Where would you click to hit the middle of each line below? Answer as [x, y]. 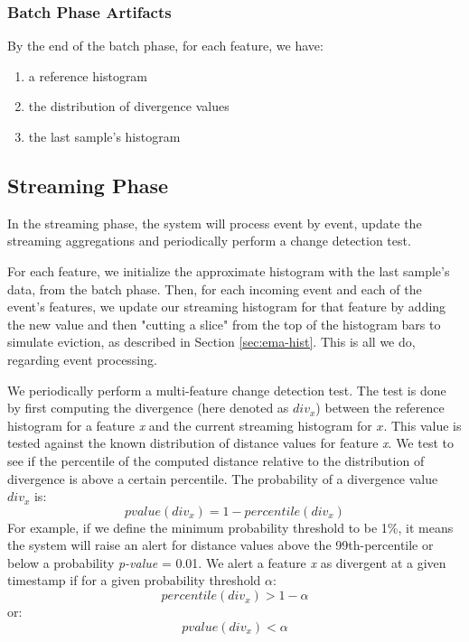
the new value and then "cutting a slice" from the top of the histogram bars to [224, 324]
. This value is [422, 425]
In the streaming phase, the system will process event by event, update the [215, 223]
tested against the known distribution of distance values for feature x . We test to [230, 443]
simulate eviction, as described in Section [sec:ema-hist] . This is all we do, [211, 342]
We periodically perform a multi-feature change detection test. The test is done [227, 390]
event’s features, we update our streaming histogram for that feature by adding [227, 307]
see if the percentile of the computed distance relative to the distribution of [216, 460]
